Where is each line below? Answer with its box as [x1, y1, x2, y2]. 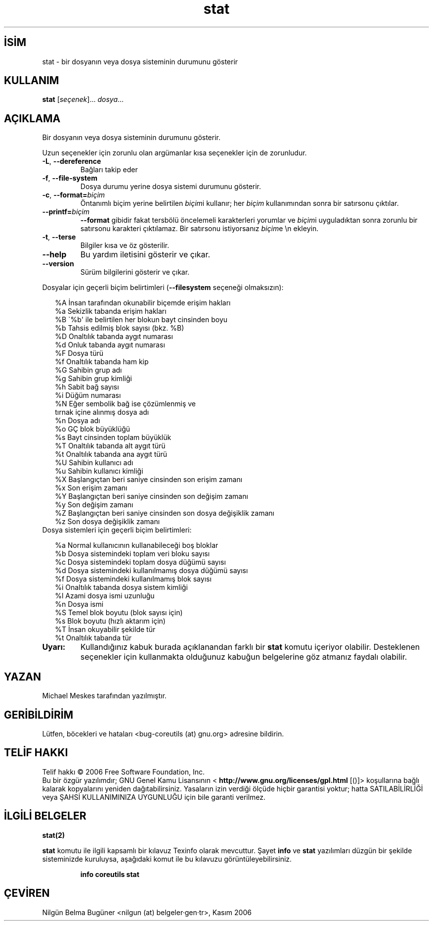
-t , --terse [42, 233, 76, 242]
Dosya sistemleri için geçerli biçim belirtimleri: [42, 526, 192, 535]
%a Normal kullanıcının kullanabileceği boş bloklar [55, 541, 218, 550]
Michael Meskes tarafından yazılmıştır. [42, 691, 167, 700]
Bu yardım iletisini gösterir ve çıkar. [80, 249, 211, 260]
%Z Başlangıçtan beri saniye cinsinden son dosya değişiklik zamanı [55, 509, 274, 518]
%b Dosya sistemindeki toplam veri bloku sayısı [55, 549, 210, 558]
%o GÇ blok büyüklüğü [55, 425, 130, 434]
